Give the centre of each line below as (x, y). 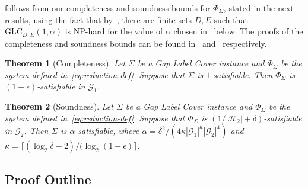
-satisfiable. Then (242, 74)
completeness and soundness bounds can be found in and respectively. (136, 43)
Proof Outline (48, 179)
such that (231, 19)
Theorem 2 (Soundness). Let (59, 106)
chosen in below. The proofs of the (238, 31)
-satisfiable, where (107, 131)
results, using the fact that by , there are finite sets (99, 19)
